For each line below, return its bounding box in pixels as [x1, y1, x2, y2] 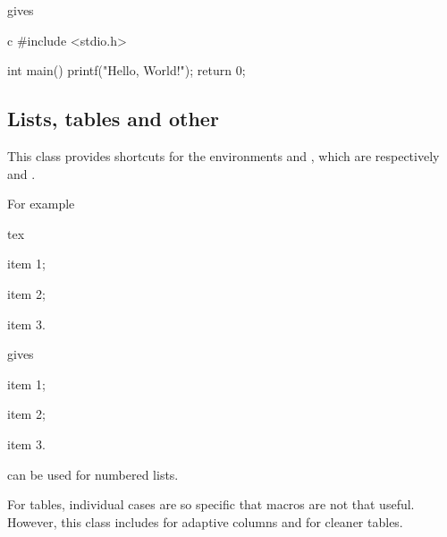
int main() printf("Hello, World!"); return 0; [7, 61, 246, 80]
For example [7, 194, 75, 213]
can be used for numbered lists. [7, 465, 179, 483]
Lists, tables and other [7, 105, 219, 132]
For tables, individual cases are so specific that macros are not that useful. [7, 495, 415, 514]
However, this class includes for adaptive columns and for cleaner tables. [7, 512, 403, 531]
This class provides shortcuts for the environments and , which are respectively [7, 146, 440, 165]
